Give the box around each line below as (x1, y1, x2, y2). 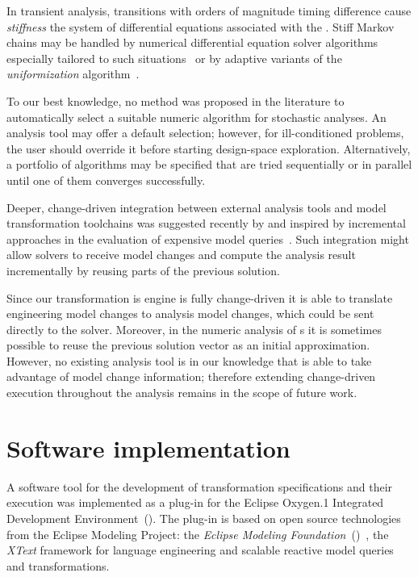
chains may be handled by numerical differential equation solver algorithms (6, 34, 378, 51)
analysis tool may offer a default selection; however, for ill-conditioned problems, (6, 124, 404, 141)
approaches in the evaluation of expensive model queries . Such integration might (6, 230, 409, 247)
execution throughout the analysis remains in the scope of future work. (6, 384, 357, 401)
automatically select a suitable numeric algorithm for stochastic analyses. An (6, 108, 387, 125)
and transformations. (6, 557, 110, 574)
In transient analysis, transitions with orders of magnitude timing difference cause (6, 2, 412, 19)
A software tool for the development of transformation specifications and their (6, 478, 393, 495)
